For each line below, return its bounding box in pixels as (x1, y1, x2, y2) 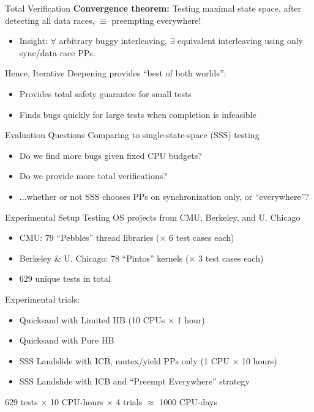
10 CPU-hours (50, 395, 104, 408)
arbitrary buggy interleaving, (59, 34, 167, 47)
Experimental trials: (5, 292, 80, 305)
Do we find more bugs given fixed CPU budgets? (19, 149, 202, 161)
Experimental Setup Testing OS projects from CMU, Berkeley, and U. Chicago (5, 210, 301, 223)
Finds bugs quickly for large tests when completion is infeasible (19, 108, 256, 120)
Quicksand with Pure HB (19, 334, 114, 347)
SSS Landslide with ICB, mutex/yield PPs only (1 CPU (19, 354, 230, 367)
